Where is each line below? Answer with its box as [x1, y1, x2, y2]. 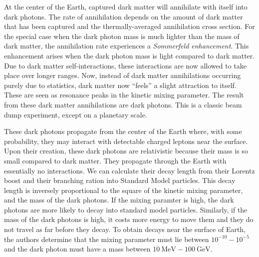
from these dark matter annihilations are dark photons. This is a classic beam [4, 99, 242, 109]
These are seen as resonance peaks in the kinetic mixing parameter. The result [4, 89, 244, 100]
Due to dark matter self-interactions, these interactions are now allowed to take [4, 60, 247, 70]
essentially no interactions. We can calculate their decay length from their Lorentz [4, 165, 255, 175]
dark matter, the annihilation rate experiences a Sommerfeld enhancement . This [4, 40, 249, 51]
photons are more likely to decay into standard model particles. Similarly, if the [4, 204, 248, 214]
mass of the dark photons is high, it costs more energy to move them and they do [4, 214, 254, 224]
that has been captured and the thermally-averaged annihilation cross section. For [4, 21, 255, 31]
